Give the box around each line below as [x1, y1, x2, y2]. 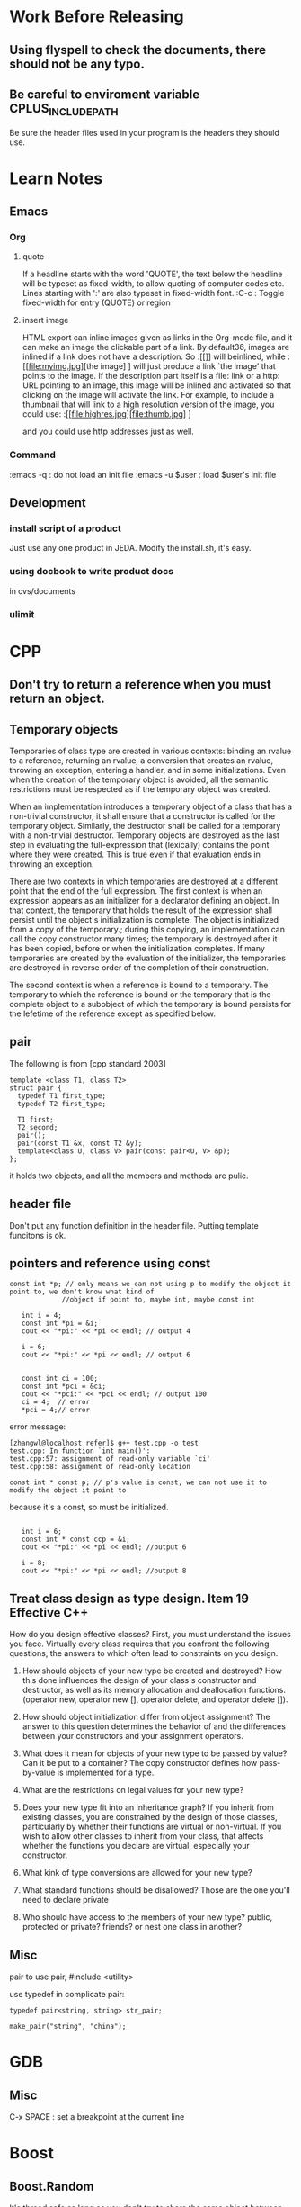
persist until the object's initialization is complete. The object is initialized [9, 914, 279, 925]
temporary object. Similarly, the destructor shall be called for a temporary [9, 821, 281, 832]
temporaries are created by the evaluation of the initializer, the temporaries [9, 952, 286, 964]
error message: [9, 1421, 66, 1432]
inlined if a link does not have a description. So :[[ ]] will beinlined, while [22, 351, 286, 362]
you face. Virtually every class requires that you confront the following [9, 1638, 270, 1649]
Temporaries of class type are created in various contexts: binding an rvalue [9, 745, 292, 757]
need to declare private [22, 1895, 110, 1905]
